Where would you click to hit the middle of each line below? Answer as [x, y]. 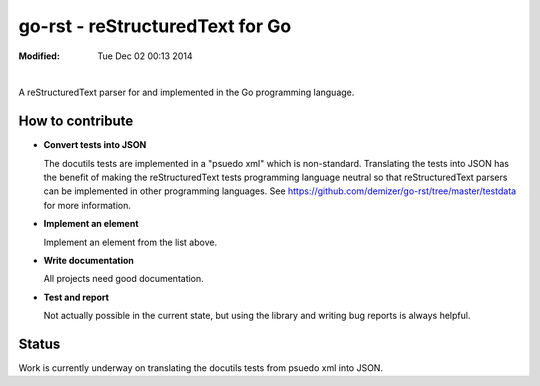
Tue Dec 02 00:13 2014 [145, 56]
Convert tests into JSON [95, 145]
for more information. [87, 205]
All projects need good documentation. [123, 279]
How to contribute [76, 121]
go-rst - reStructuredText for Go [155, 26]
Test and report [76, 297]
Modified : [39, 56]
